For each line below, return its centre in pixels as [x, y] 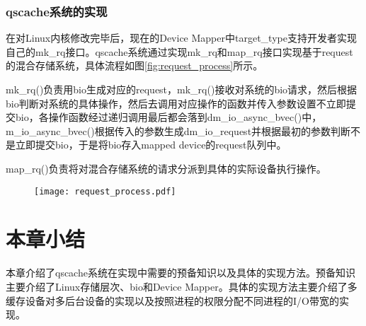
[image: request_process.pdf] [105, 191]
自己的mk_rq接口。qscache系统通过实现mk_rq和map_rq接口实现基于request [179, 51]
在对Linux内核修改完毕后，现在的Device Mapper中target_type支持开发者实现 [181, 38]
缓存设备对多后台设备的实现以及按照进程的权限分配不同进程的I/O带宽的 [172, 300]
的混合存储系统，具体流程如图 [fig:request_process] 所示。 [135, 65]
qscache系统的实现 [57, 11]
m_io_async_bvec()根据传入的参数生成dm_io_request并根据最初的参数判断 [178, 130]
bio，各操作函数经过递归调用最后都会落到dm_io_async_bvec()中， [168, 117]
